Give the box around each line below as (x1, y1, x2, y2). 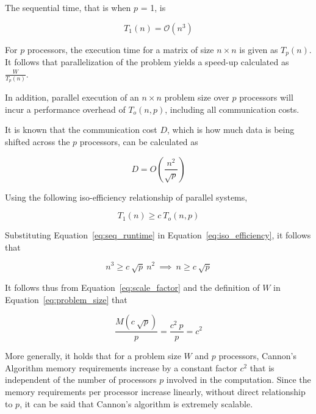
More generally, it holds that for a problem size (5, 349, 181, 362)
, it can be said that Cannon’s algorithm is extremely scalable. (20, 397, 253, 410)
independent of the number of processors (5, 373, 157, 386)
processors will (239, 91, 293, 104)
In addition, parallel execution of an (5, 91, 139, 104)
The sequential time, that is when (5, 1, 131, 13)
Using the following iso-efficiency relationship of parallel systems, (5, 190, 248, 203)
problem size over (164, 91, 229, 104)
